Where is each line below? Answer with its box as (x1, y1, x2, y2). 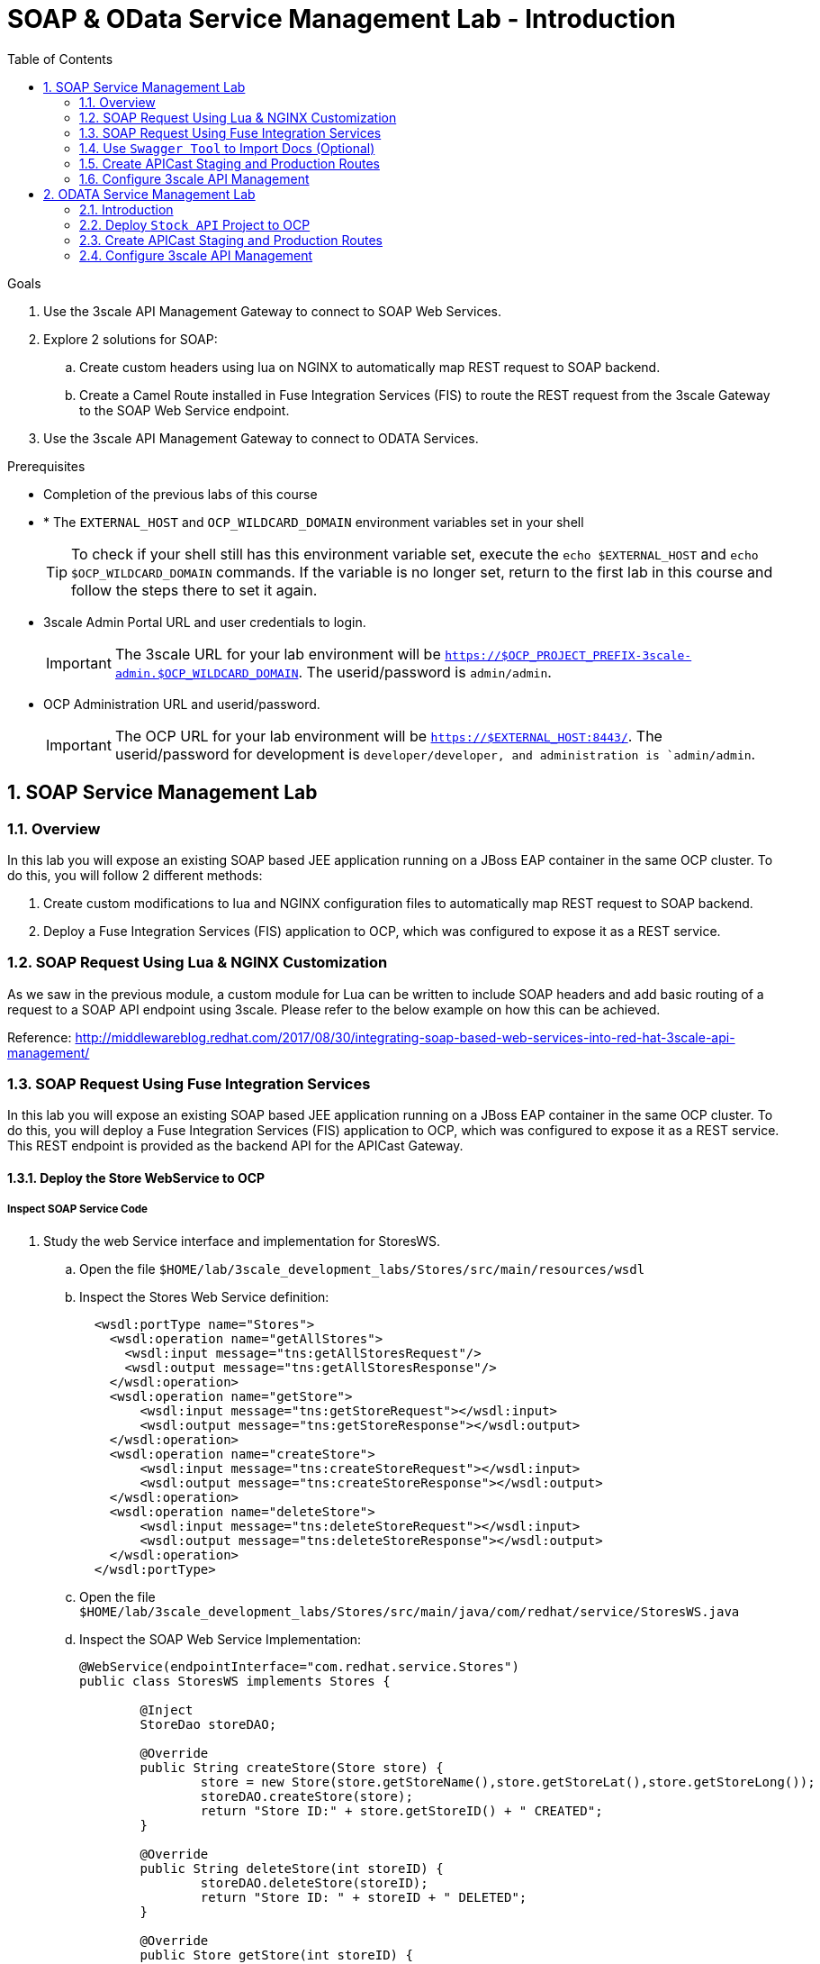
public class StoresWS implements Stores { (79, 1673, 391, 1688)
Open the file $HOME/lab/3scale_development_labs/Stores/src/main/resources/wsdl (79, 1260, 645, 1277)
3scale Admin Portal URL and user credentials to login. (43, 614, 366, 630)
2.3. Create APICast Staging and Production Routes (79, 232, 383, 248)
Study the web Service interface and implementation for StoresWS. (43, 1232, 441, 1249)
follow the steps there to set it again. (71, 580, 318, 599)
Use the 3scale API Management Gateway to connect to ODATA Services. (43, 430, 479, 446)
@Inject (140, 1702, 194, 1717)
